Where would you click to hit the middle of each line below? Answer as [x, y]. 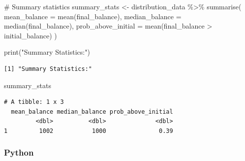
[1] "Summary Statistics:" [48, 69]
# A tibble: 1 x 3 [34, 102]
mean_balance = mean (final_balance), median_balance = [93, 16]
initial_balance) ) [31, 35]
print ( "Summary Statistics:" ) [47, 52]
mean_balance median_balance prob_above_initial [92, 112]
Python [19, 152]
